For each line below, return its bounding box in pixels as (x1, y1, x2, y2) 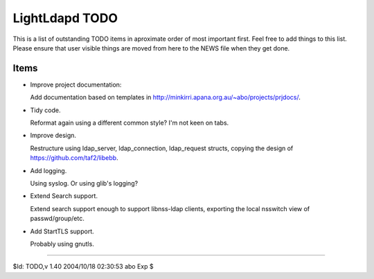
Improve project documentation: (30, 80, 122, 89)
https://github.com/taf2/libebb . (30, 154, 118, 162)
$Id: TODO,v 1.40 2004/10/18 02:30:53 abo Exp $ (12, 262, 154, 271)
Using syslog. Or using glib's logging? (30, 179, 139, 187)
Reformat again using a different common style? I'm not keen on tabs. (30, 118, 229, 127)
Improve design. (30, 132, 76, 140)
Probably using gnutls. (30, 240, 95, 248)
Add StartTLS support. (30, 227, 95, 235)
